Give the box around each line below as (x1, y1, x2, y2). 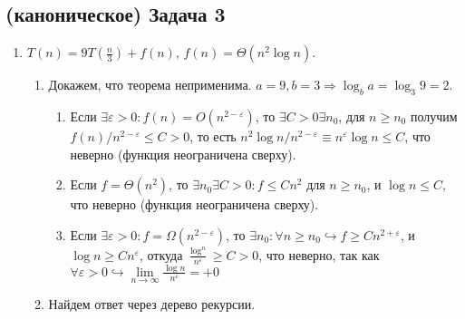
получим (410, 107, 458, 125)
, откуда (139, 245, 183, 264)
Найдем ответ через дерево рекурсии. (48, 295, 256, 314)
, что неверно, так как (258, 245, 380, 264)
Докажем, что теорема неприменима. (48, 75, 252, 94)
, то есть (189, 127, 237, 145)
